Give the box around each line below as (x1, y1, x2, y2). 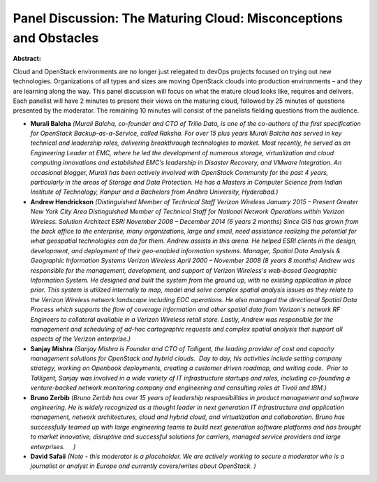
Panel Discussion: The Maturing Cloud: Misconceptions (13, 10, 343, 26)
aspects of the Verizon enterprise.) (30, 334, 131, 343)
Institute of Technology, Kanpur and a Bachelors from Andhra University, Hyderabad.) (30, 187, 279, 196)
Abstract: (13, 55, 41, 63)
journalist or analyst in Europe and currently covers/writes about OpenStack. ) (30, 462, 256, 470)
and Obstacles (13, 30, 99, 45)
